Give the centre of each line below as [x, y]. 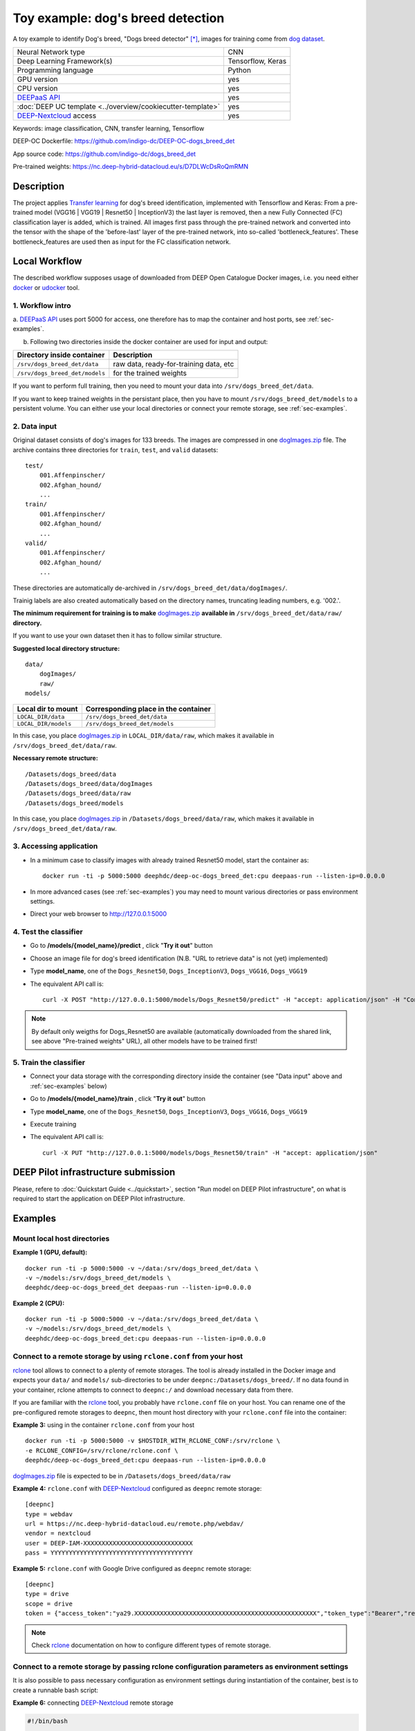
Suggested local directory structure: [66, 648]
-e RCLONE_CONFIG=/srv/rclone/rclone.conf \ [102, 1450]
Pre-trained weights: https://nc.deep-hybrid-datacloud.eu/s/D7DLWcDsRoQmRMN [131, 167]
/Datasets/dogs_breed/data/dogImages [89, 784]
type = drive [47, 1594]
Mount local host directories [61, 1238]
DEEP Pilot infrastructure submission [94, 1173]
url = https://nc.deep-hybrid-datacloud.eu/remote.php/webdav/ [135, 1524]
